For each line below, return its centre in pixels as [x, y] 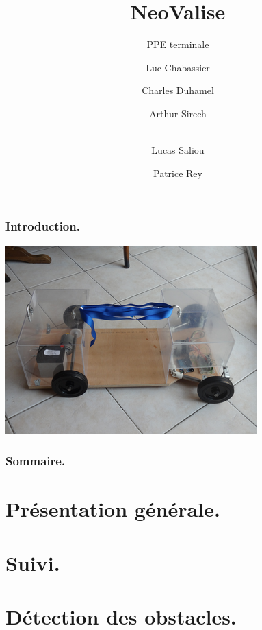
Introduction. [43, 226]
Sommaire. [36, 461]
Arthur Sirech [178, 113]
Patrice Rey [178, 173]
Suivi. [33, 562]
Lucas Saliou [178, 150]
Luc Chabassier [178, 67]
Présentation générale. [113, 509]
